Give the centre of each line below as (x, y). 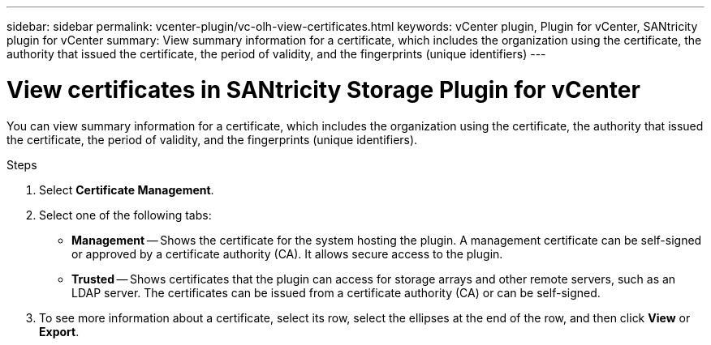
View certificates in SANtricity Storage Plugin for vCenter (323, 89)
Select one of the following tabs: (125, 215)
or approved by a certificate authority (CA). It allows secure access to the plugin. (287, 253)
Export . (59, 331)
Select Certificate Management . (127, 190)
